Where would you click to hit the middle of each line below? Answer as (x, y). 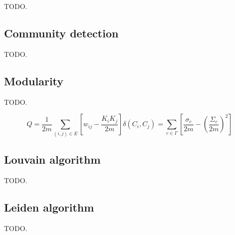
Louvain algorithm (52, 159)
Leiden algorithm (49, 207)
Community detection (61, 33)
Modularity (34, 81)
